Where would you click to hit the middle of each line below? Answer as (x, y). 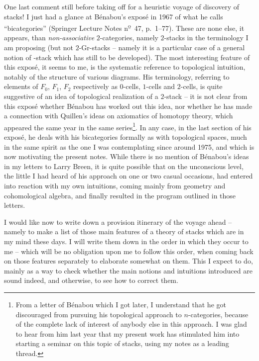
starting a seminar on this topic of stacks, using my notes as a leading (122, 343)
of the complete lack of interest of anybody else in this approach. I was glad (131, 324)
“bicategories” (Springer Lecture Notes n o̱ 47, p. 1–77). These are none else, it (124, 27)
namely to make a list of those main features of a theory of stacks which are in (124, 231)
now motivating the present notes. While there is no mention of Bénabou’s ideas (127, 156)
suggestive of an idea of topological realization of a (81, 96)
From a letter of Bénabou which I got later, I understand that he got (121, 304)
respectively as (95, 86)
